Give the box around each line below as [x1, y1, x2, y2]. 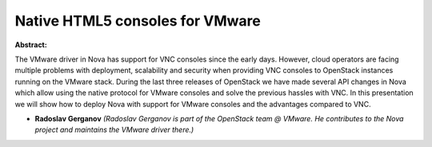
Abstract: [14, 40, 47, 50]
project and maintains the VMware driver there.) [34, 125, 194, 135]
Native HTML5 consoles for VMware [14, 12, 262, 30]
